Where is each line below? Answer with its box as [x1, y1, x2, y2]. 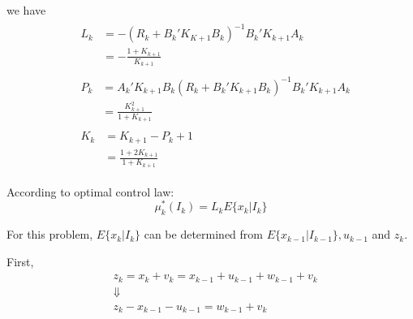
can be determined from [144, 226, 263, 243]
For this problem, [6, 226, 93, 243]
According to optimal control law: [6, 183, 174, 200]
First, [6, 252, 34, 269]
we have [6, 2, 46, 18]
